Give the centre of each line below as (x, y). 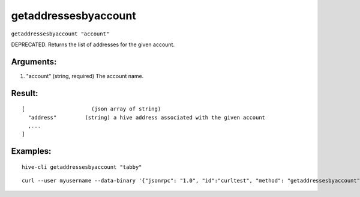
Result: (25, 93)
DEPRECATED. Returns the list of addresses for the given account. (93, 44)
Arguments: (34, 62)
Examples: (31, 151)
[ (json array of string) (91, 109)
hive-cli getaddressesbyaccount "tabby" (82, 167)
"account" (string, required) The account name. (85, 76)
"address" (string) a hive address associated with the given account (147, 117)
